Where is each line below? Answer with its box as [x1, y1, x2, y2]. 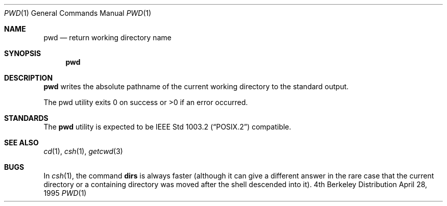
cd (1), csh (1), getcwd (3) [43, 147, 123, 156]
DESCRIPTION [4, 73, 53, 82]
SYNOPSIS [4, 49, 41, 58]
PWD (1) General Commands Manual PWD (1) [4, 9, 152, 17]
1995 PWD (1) [43, 189, 87, 197]
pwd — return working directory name [43, 33, 171, 42]
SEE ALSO [4, 138, 39, 147]
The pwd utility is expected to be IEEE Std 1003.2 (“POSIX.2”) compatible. [43, 122, 291, 131]
